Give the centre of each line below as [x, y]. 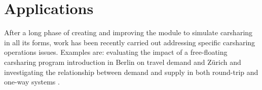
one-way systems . [32, 82]
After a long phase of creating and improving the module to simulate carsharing [128, 32]
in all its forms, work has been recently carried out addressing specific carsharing [130, 42]
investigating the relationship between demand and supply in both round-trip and [131, 72]
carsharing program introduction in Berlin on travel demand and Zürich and [123, 62]
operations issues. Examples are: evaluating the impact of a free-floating [116, 52]
